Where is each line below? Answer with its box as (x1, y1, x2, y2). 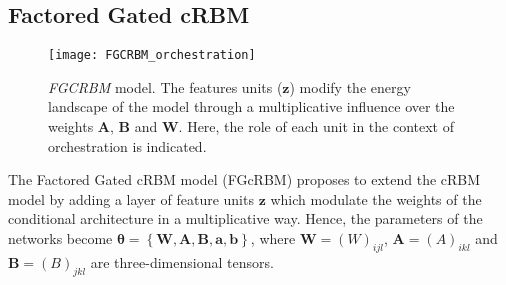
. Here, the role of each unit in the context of (178, 116, 454, 137)
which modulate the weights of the (270, 188, 482, 209)
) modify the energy (289, 76, 411, 97)
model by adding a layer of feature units (8, 188, 254, 209)
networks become (8, 228, 113, 249)
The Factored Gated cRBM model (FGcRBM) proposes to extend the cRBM (8, 169, 481, 190)
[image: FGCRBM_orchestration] (48, 48, 256, 63)
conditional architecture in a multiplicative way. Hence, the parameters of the (8, 208, 483, 229)
